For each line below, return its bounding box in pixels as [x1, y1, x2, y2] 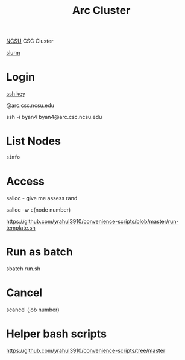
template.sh [6, 224, 36, 231]
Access [6, 175, 45, 188]
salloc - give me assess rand [6, 194, 78, 201]
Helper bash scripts [6, 327, 107, 340]
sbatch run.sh [6, 265, 41, 272]
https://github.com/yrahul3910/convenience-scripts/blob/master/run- [6, 218, 179, 225]
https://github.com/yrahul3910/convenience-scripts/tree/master [6, 347, 166, 354]
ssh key [6, 90, 26, 97]
